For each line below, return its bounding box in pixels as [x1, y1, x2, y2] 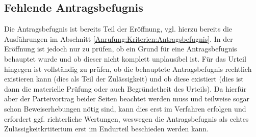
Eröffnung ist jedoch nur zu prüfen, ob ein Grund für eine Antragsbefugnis [4, 43, 237, 54]
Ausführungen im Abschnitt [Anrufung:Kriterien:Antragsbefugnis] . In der [4, 33, 233, 44]
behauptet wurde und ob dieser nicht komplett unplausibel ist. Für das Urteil [4, 53, 246, 64]
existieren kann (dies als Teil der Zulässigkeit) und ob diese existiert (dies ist [4, 73, 244, 84]
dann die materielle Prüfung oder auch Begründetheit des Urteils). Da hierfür [4, 83, 247, 94]
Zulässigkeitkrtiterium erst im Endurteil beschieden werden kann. [4, 123, 209, 134]
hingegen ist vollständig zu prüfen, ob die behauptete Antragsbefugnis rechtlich [4, 63, 252, 74]
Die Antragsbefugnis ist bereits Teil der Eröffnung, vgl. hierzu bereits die [4, 23, 233, 34]
